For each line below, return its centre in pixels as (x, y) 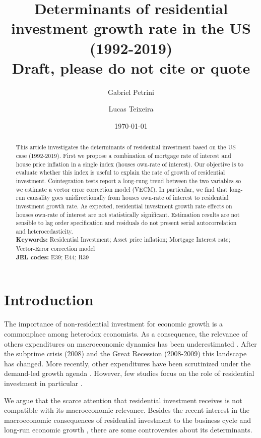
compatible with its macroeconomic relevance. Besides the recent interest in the (127, 410)
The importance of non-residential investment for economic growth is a (113, 324)
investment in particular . (43, 383)
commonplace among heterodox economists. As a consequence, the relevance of (126, 333)
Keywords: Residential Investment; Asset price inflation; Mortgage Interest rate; (123, 240)
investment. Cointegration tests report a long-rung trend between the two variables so (128, 180)
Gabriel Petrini (131, 92)
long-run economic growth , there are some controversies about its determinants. (128, 430)
